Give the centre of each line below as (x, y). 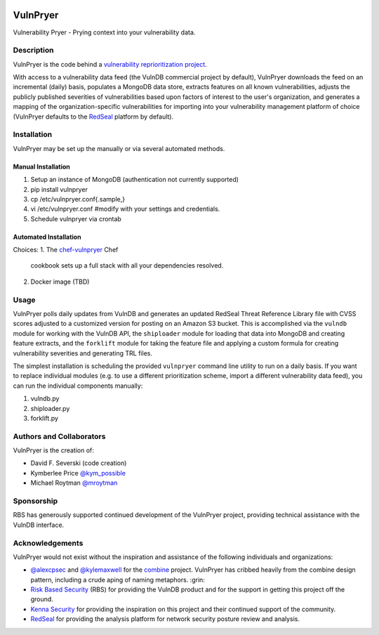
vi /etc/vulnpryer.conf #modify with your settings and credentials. (125, 209)
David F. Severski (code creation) (79, 463)
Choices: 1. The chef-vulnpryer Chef (66, 250)
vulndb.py (45, 399)
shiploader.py (50, 408)
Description (33, 51)
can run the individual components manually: (78, 386)
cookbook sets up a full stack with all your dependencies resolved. (127, 266)
